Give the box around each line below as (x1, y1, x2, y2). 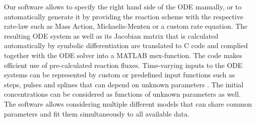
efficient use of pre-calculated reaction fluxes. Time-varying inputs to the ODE (4, 60, 243, 70)
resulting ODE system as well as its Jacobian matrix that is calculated (4, 30, 219, 41)
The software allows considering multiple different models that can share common (4, 98, 252, 109)
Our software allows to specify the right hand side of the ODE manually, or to (4, 1, 242, 11)
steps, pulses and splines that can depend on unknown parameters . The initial (4, 79, 244, 89)
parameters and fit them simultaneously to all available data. (4, 108, 190, 119)
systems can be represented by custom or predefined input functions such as (4, 69, 235, 80)
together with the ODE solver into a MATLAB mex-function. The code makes (4, 50, 243, 60)
